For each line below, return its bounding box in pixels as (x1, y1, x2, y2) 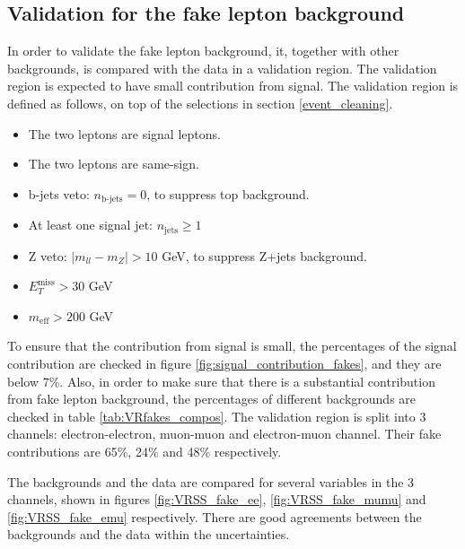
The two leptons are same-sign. (28, 154, 199, 173)
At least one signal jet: (28, 215, 153, 234)
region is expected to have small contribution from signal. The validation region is (7, 76, 459, 95)
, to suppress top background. (146, 184, 310, 203)
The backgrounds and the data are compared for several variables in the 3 (7, 472, 415, 491)
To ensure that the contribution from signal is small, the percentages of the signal (7, 336, 457, 355)
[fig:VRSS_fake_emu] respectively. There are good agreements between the (7, 507, 422, 526)
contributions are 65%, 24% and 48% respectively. (7, 442, 282, 461)
